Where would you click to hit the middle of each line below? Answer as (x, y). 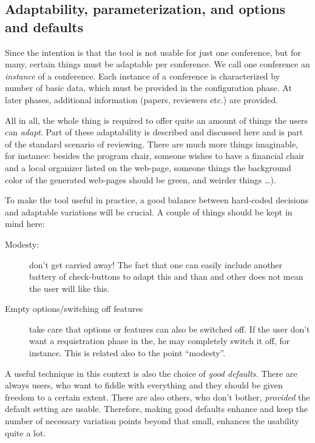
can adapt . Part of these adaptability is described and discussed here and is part (154, 132)
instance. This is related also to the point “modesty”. (127, 353)
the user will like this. (69, 288)
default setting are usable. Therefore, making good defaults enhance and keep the (156, 409)
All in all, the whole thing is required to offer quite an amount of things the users (157, 120)
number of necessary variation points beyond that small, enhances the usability (152, 421)
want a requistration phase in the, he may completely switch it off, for (160, 341)
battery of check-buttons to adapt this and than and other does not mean (166, 276)
